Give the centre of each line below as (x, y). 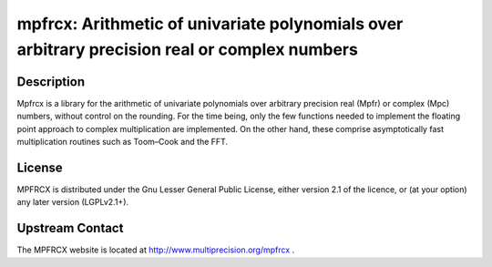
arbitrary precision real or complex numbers (188, 49)
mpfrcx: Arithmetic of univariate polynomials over (210, 24)
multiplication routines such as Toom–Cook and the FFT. (122, 142)
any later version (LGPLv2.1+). (73, 202)
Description (51, 82)
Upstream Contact (70, 228)
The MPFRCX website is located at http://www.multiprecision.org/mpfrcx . (156, 250)
